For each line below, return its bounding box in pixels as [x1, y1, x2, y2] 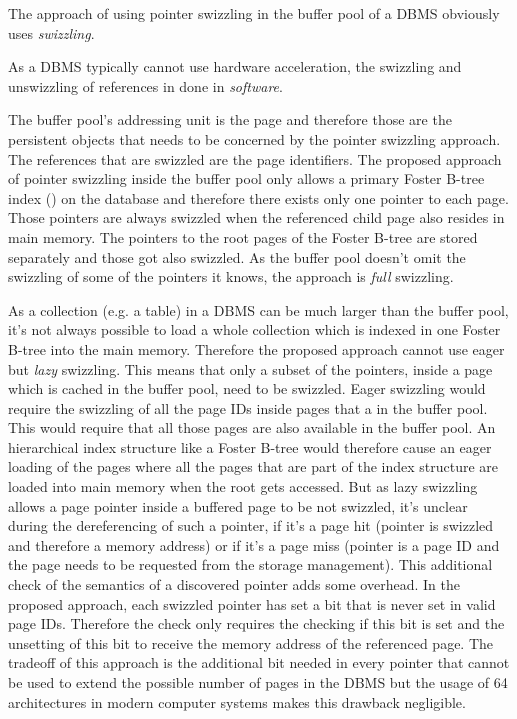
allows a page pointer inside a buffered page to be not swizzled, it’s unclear [8, 495, 468, 516]
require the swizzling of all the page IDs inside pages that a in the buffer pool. [8, 397, 488, 418]
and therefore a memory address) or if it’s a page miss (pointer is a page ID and [8, 534, 500, 555]
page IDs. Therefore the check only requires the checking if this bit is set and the [8, 613, 505, 634]
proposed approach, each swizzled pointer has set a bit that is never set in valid [8, 593, 496, 614]
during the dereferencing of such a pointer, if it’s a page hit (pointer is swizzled [8, 515, 494, 536]
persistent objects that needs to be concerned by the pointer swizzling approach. [8, 128, 501, 149]
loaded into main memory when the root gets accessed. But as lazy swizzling [8, 476, 478, 497]
